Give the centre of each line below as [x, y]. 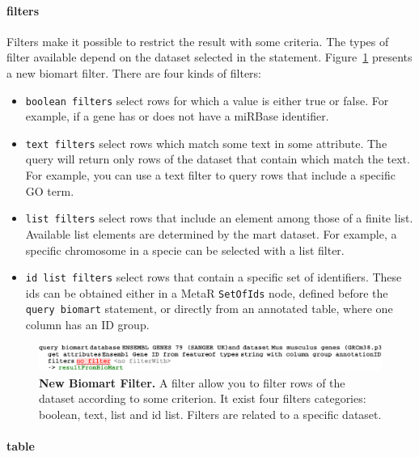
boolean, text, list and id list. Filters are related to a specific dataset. [210, 414]
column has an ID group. [87, 325]
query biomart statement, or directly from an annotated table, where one [209, 309]
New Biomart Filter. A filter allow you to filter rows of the [192, 382]
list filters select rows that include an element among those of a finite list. [219, 218]
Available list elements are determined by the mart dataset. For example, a [211, 233]
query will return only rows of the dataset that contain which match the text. [218, 159]
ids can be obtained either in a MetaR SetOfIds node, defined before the [207, 292]
